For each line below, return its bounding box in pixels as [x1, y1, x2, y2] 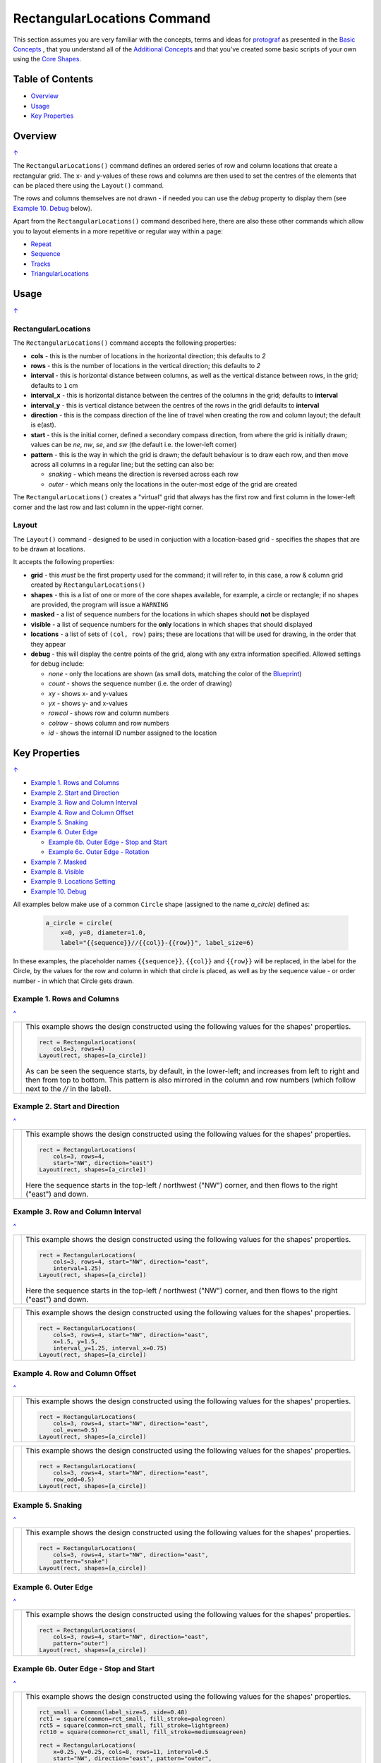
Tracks [30, 260, 51, 268]
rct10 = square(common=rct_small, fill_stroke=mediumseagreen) [39, 1728, 247, 1736]
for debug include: [30, 659, 85, 668]
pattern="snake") [53, 1558, 109, 1566]
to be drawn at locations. [13, 545, 86, 554]
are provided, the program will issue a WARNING [30, 600, 169, 609]
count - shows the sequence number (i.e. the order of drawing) [48, 679, 233, 688]
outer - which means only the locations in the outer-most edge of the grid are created [48, 480, 298, 488]
